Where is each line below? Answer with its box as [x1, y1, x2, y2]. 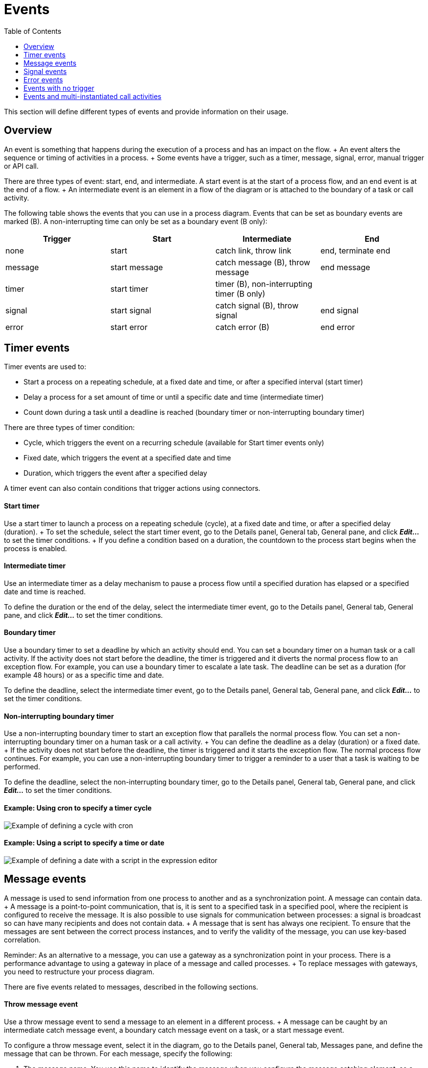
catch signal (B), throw [215, 300, 299, 310]
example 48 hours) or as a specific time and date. [4, 671, 164, 680]
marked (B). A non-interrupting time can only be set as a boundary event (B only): [4, 217, 267, 226]
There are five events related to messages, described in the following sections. [4, 982, 259, 991]
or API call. [4, 161, 39, 170]
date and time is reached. [4, 587, 86, 596]
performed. [4, 763, 40, 771]
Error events [24, 75, 63, 84]
